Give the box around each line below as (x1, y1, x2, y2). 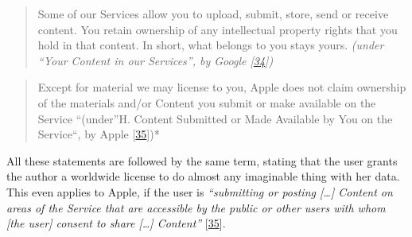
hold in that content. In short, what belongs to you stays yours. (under (37, 37, 384, 53)
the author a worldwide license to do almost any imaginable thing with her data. (6, 168, 400, 185)
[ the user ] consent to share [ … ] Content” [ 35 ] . (6, 215, 226, 231)
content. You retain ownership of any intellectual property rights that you (37, 21, 398, 37)
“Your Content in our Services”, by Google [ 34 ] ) (37, 52, 274, 68)
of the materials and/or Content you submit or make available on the (37, 94, 376, 111)
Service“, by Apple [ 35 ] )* (37, 126, 160, 142)
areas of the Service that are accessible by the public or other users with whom (6, 199, 386, 216)
